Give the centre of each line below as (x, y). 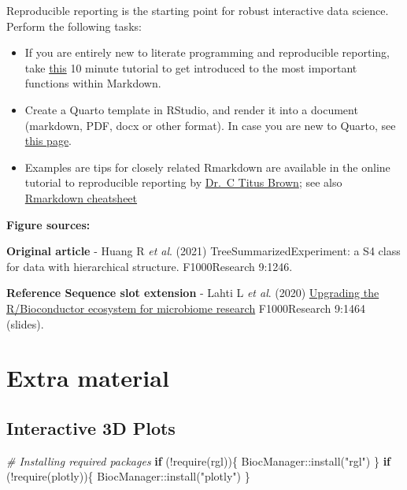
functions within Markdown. (93, 83)
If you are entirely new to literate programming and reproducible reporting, (207, 52)
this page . (48, 141)
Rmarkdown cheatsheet (81, 197)
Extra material (88, 378)
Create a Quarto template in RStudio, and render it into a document (191, 109)
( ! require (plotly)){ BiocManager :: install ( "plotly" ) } (128, 476)
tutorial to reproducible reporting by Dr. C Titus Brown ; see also (183, 182)
